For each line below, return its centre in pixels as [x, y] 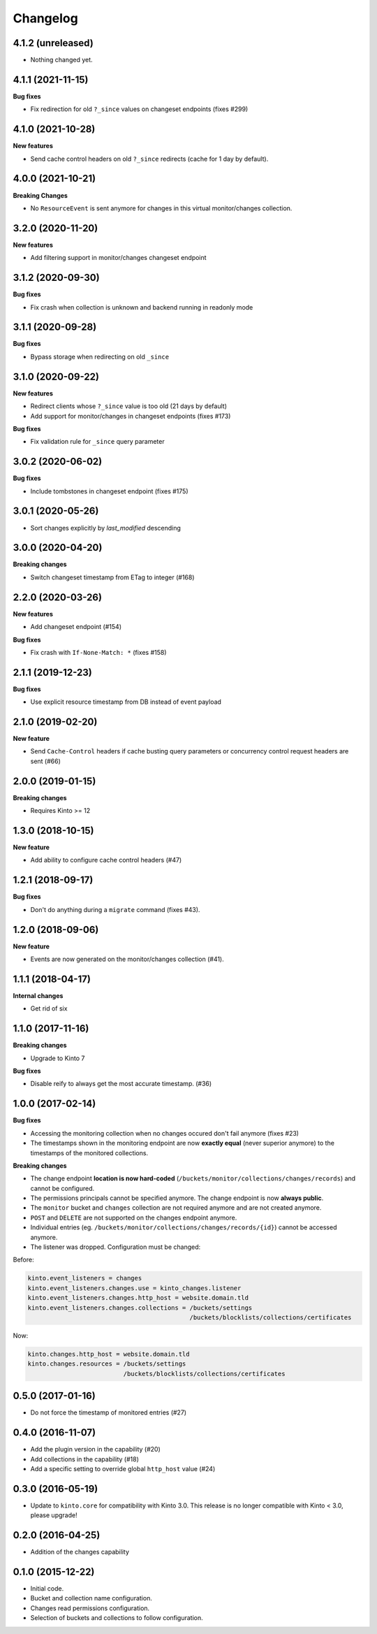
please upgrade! [54, 1515]
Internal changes [38, 995]
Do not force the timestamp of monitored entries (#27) [109, 1412]
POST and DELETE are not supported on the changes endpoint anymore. [134, 1217]
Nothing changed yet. [62, 60]
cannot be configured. [62, 1188]
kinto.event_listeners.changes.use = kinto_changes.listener [134, 1288]
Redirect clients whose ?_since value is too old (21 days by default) [128, 406]
